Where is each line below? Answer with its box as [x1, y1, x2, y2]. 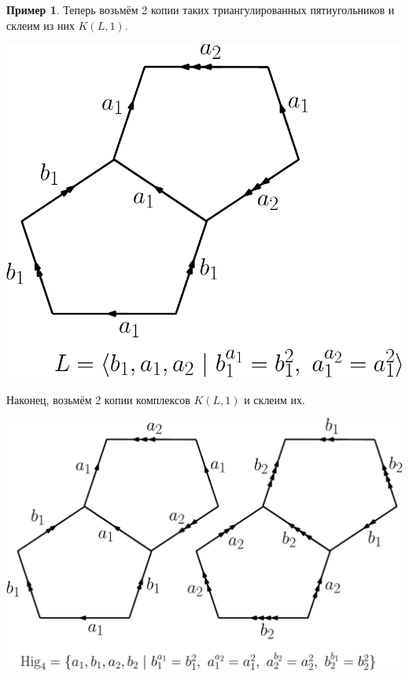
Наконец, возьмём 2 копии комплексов [6, 391, 190, 407]
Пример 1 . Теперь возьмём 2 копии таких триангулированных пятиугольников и [6, 2, 395, 17]
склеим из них [6, 17, 75, 33]
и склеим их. [244, 391, 305, 407]
